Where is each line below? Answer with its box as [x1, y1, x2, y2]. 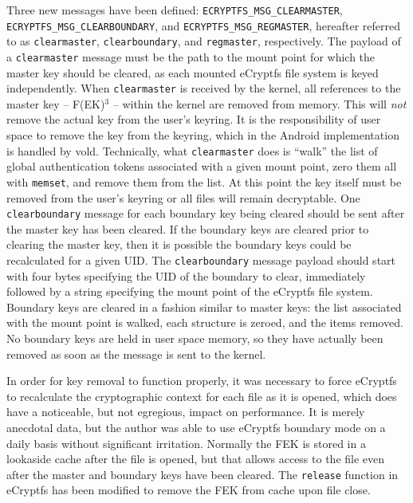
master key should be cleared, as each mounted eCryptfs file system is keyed [6, 64, 379, 81]
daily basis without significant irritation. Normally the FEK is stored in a [6, 434, 366, 451]
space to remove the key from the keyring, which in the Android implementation [6, 127, 399, 143]
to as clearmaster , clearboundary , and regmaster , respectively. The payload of [6, 33, 401, 49]
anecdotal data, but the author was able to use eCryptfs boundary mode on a [6, 419, 386, 435]
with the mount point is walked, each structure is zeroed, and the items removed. [6, 314, 403, 331]
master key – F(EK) [6, 95, 105, 112]
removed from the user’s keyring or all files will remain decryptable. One [6, 189, 360, 206]
